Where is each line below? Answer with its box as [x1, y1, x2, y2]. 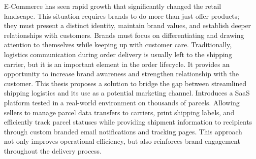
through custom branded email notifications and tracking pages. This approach [4, 126, 242, 136]
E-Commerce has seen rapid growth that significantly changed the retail [4, 1, 221, 11]
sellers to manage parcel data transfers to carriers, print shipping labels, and [4, 107, 234, 117]
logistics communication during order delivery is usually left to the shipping [4, 49, 232, 59]
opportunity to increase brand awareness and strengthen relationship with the [4, 68, 239, 79]
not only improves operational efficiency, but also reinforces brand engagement [4, 136, 240, 146]
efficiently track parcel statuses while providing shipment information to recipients [4, 117, 252, 127]
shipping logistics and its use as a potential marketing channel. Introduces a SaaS [4, 88, 250, 98]
